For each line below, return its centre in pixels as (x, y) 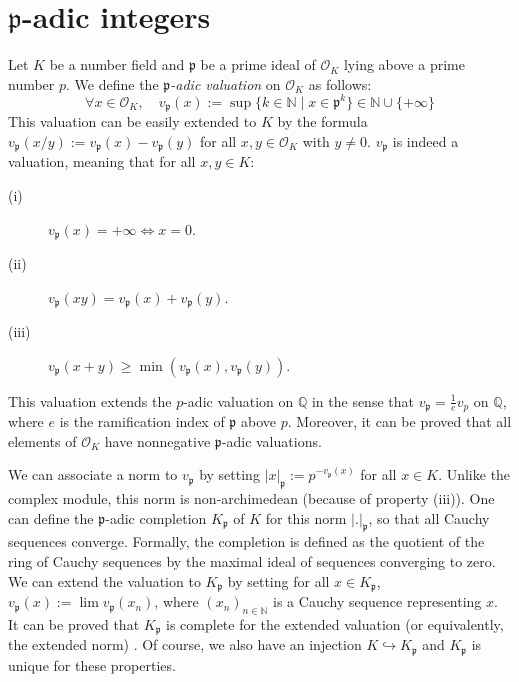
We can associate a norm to (93, 474)
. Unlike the (474, 474)
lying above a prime (404, 64)
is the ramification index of (142, 421)
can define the (51, 517)
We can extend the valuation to (104, 580)
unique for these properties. (92, 664)
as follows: (340, 83)
